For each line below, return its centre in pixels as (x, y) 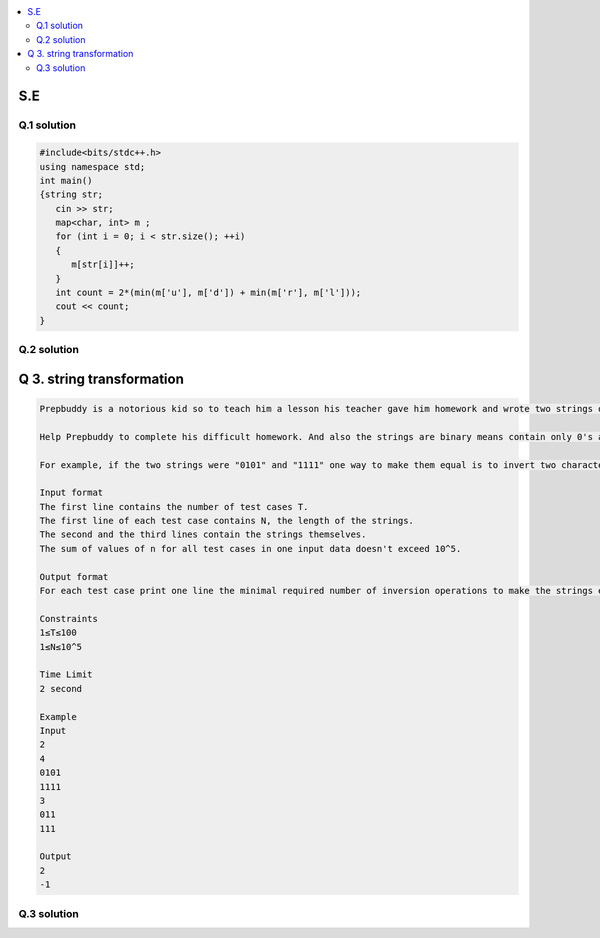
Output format (74, 576)
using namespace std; (92, 166)
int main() (66, 180)
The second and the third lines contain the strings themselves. (203, 534)
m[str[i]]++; (103, 264)
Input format (71, 493)
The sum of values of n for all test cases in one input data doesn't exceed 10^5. (250, 548)
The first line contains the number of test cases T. (174, 506)
